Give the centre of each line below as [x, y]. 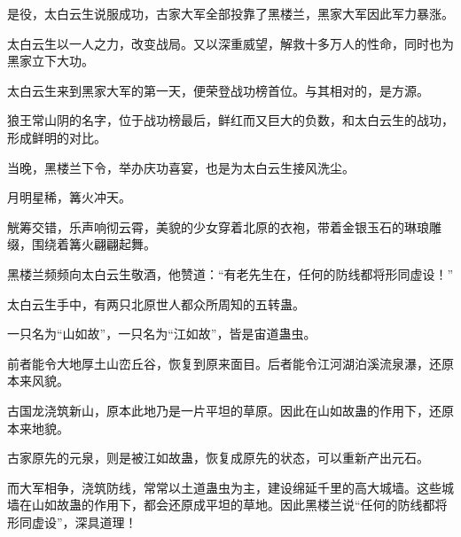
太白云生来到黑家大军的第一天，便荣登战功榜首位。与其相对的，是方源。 [218, 90]
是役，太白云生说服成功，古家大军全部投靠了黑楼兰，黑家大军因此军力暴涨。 [230, 13]
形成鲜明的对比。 [57, 137]
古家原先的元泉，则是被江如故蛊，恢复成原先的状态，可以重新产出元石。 [218, 458]
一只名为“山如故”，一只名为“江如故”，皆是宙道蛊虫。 [162, 334]
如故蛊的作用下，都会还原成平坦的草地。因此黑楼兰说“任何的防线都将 [246, 505]
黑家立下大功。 [51, 61]
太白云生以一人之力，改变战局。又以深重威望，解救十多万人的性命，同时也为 [230, 43]
